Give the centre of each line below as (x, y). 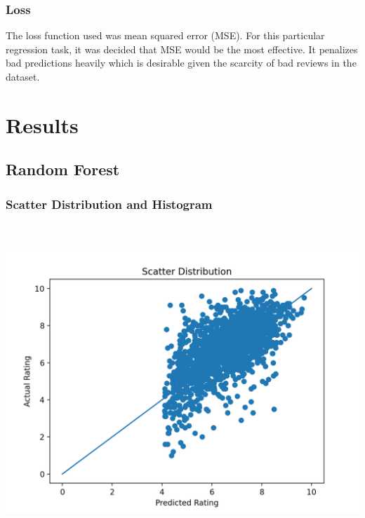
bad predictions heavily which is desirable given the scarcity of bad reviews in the (181, 63)
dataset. (23, 76)
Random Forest (63, 169)
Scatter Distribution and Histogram (109, 204)
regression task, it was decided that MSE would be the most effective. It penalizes (182, 49)
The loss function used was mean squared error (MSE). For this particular (165, 35)
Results (42, 124)
